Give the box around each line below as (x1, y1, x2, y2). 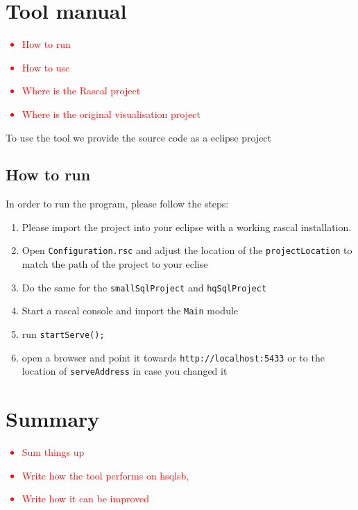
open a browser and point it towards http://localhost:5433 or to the (22, 350, 325, 364)
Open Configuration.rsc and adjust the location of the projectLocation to (22, 243, 352, 257)
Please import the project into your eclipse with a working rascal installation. (22, 219, 352, 234)
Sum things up (22, 445, 85, 459)
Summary (6, 405, 100, 433)
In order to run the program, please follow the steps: (6, 196, 229, 211)
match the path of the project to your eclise (22, 257, 208, 271)
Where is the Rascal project (22, 83, 141, 98)
